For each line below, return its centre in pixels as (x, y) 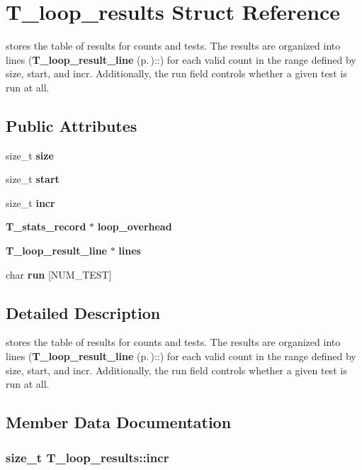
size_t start (33, 179)
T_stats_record (46, 226)
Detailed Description (83, 312)
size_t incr (30, 202)
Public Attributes (72, 125)
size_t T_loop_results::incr (87, 457)
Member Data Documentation (119, 422)
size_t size (30, 155)
